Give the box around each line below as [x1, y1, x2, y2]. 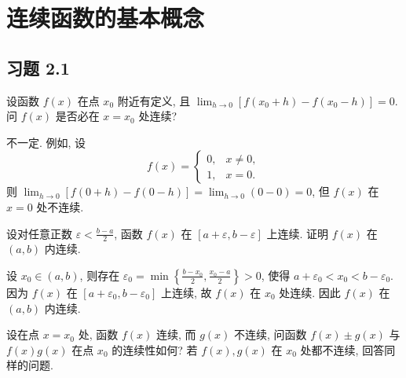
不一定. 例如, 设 [6, 134, 86, 150]
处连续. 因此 [279, 284, 341, 300]
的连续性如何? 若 [112, 341, 198, 358]
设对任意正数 [6, 225, 72, 241]
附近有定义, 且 [117, 92, 191, 108]
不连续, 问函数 [234, 326, 307, 343]
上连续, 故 [161, 284, 212, 300]
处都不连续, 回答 [300, 341, 385, 358]
